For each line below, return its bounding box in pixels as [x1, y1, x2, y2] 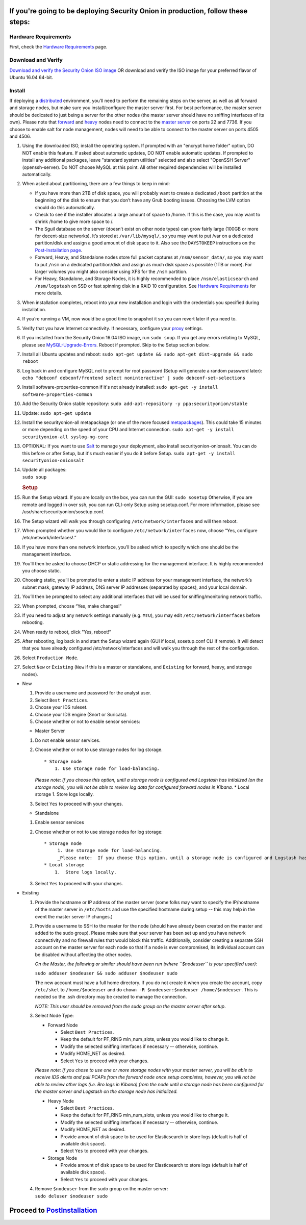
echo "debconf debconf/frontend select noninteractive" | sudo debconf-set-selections [22, 375, 246, 381]
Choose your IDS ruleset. [35, 704, 88, 710]
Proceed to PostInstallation [9, 1206, 97, 1215]
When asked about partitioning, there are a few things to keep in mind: [22, 181, 170, 187]
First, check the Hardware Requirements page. [9, 44, 108, 50]
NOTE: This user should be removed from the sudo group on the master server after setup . [35, 1003, 226, 1009]
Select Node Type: [35, 1013, 74, 1019]
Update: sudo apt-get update [22, 410, 92, 416]
